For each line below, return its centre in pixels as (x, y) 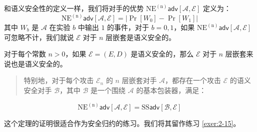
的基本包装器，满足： (171, 90)
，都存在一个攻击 (193, 80)
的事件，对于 (128, 27)
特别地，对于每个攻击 (59, 80)
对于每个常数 (25, 54)
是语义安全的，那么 (162, 54)
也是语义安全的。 (39, 63)
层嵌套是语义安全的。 (140, 37)
